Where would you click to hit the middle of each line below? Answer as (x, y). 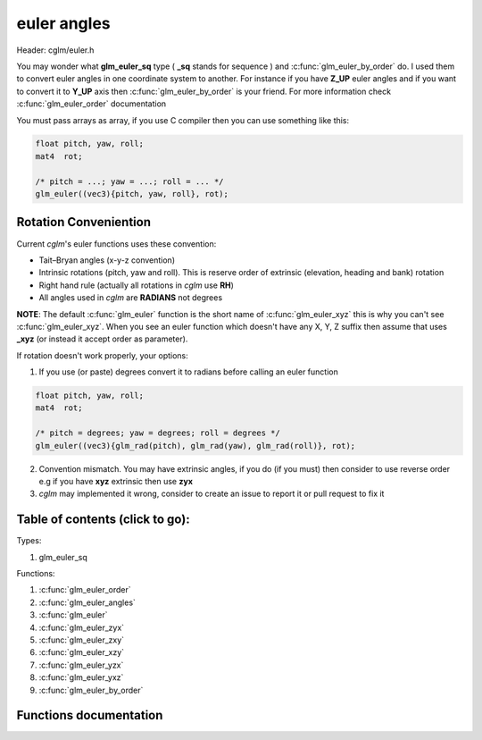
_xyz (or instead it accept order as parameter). (102, 339)
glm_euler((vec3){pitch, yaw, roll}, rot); (132, 194)
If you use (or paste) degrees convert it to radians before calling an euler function (188, 372)
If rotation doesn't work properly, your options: (103, 355)
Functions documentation (90, 715)
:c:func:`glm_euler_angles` (87, 602)
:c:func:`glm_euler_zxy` (82, 640)
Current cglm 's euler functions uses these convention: (116, 244)
